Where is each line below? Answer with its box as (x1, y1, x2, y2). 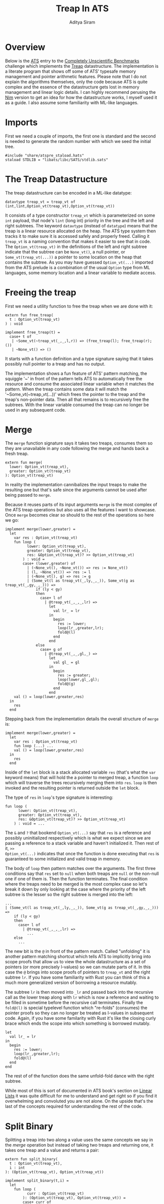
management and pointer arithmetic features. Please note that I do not (5, 73, 147, 79)
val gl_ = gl (53, 660, 80, 665)
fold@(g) (57, 681, 76, 687)
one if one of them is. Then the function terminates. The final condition (5, 876, 148, 882)
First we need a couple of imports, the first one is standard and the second (5, 133, 156, 139)
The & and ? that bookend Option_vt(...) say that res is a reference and (5, 830, 151, 836)
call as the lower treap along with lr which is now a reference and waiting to (5, 994, 159, 1000)
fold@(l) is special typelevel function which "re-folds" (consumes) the (5, 1005, 148, 1011)
